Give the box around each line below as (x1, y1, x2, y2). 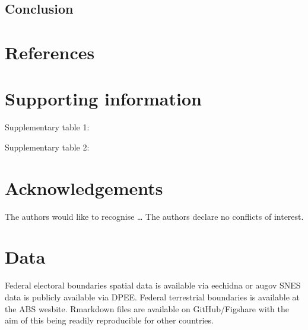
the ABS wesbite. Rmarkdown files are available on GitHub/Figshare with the (5, 302, 289, 315)
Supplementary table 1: (5, 121, 90, 133)
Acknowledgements (5, 175, 163, 200)
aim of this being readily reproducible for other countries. (5, 314, 214, 326)
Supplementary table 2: (5, 140, 90, 153)
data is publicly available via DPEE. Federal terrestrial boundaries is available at (5, 290, 300, 303)
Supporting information (5, 86, 202, 111)
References (5, 40, 95, 64)
